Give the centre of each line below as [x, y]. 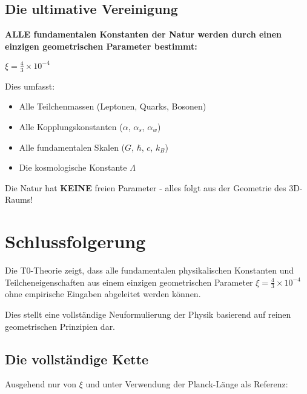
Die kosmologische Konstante [73, 167]
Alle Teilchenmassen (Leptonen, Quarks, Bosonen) [113, 106]
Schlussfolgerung [75, 241]
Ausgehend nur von [41, 384]
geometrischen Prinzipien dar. [60, 326]
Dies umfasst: [30, 86]
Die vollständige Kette [77, 359]
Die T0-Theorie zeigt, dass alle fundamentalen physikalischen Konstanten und [150, 270]
